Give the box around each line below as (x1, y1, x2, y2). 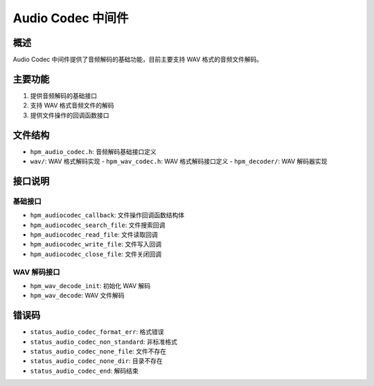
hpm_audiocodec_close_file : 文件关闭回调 (30, 250, 162, 258)
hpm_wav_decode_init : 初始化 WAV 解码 (30, 281, 151, 289)
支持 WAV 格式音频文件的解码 (30, 101, 114, 110)
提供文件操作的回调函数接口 (30, 111, 109, 119)
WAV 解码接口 (12, 267, 60, 277)
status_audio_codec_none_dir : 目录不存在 (30, 357, 163, 365)
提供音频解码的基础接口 (30, 91, 97, 100)
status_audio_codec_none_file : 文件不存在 (30, 347, 166, 355)
